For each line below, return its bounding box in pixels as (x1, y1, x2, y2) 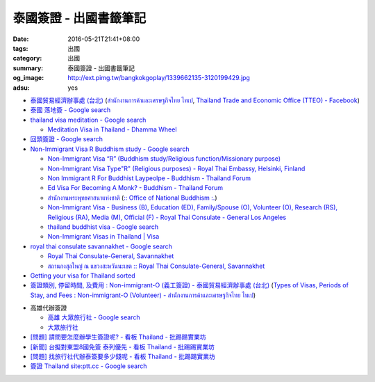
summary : (12, 63, 44, 72)
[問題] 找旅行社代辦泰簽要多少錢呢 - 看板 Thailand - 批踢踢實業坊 (30, 352, 215, 361)
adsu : (12, 83, 31, 92)
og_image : (12, 74, 44, 82)
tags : (12, 44, 28, 52)
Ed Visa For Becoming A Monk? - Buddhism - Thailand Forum (47, 184, 224, 192)
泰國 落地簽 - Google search (30, 106, 111, 114)
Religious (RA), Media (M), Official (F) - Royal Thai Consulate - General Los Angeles (47, 213, 287, 221)
